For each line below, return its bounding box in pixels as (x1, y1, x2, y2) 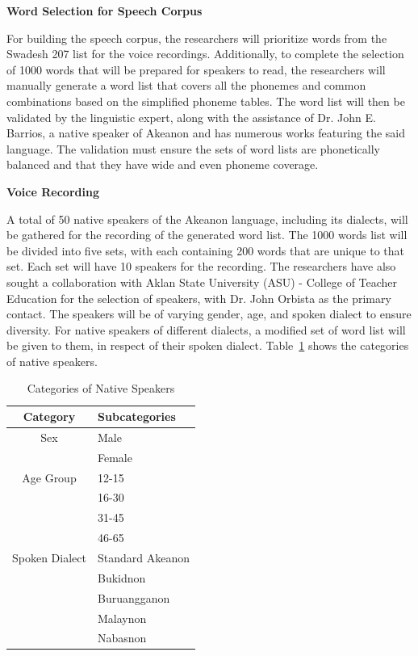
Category (23, 408, 76, 425)
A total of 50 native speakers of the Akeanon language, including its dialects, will (6, 210, 408, 227)
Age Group (22, 469, 77, 486)
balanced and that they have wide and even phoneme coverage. (6, 156, 319, 173)
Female (97, 448, 132, 465)
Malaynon (97, 609, 147, 626)
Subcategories (97, 408, 176, 425)
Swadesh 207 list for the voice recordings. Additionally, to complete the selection (6, 45, 404, 62)
